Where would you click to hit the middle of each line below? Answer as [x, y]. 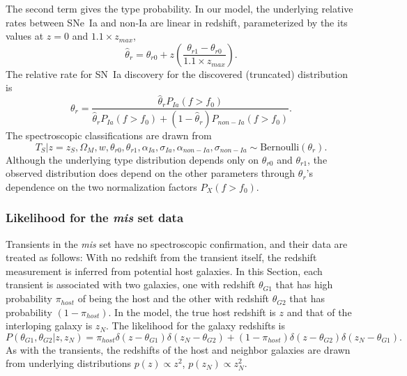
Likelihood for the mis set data [95, 218]
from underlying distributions [68, 363]
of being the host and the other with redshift [174, 298]
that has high [304, 284]
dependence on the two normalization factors [101, 186]
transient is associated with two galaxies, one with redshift [131, 284]
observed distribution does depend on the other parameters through [151, 173]
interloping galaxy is [49, 326]
